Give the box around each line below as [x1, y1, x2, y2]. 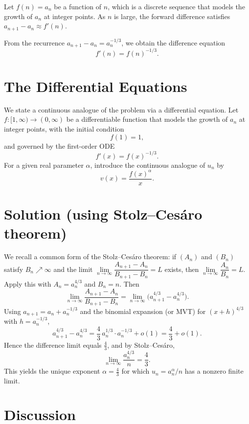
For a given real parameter [4, 159, 84, 170]
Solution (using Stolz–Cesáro [4, 203, 203, 223]
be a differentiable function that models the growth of [66, 114, 228, 124]
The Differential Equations [4, 76, 187, 96]
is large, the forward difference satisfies [113, 11, 230, 21]
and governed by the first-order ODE [4, 140, 115, 151]
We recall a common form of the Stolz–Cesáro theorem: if [4, 251, 177, 262]
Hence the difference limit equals [4, 339, 102, 350]
